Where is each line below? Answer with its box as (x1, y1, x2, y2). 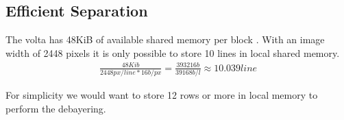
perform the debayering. (5, 101, 106, 115)
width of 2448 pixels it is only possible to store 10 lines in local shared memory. (5, 45, 340, 60)
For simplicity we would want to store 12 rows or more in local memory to (5, 88, 318, 102)
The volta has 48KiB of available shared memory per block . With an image (5, 32, 325, 47)
